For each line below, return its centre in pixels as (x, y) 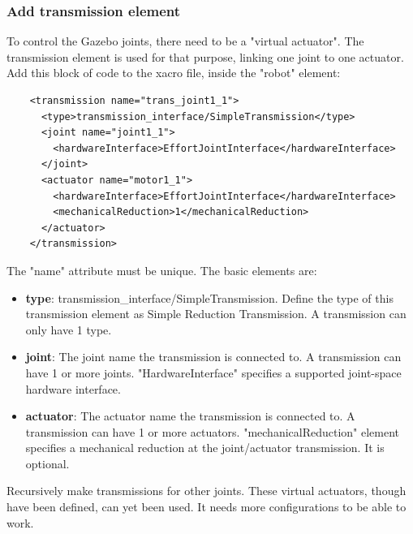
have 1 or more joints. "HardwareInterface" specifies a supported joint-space (213, 372)
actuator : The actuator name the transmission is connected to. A (190, 416)
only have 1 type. (69, 329)
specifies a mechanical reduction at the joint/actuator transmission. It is (205, 448)
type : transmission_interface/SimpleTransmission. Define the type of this (209, 297)
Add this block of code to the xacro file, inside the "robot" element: (174, 73)
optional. (47, 463)
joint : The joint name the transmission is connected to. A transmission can (213, 357)
